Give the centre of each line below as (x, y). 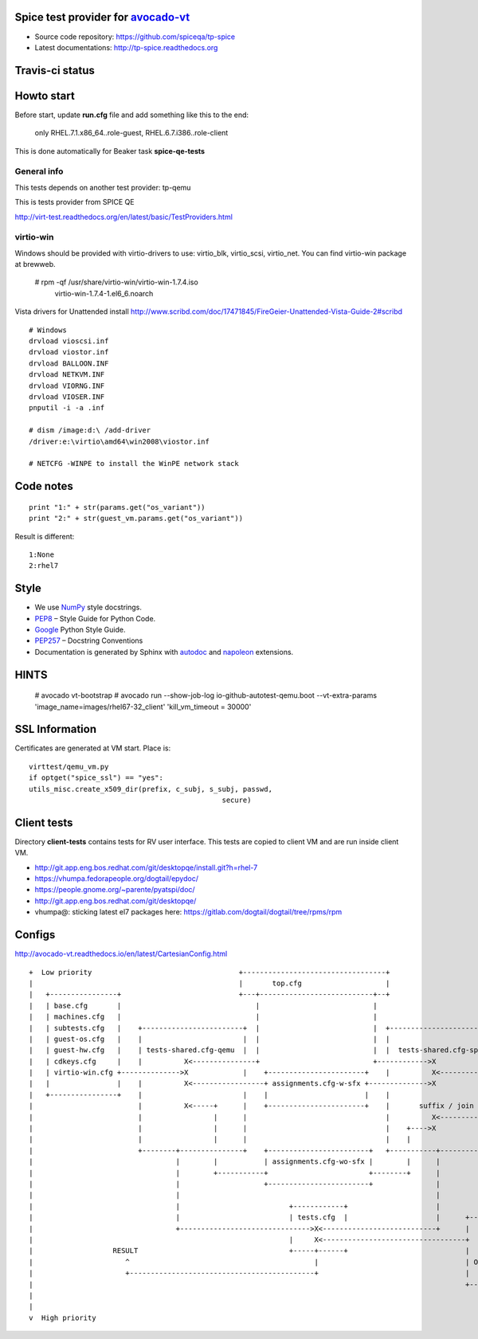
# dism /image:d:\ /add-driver (90, 431)
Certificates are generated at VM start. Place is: (93, 748)
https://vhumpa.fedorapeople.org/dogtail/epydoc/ (117, 879)
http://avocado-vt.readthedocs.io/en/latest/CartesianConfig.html (121, 954)
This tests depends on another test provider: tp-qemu (103, 187)
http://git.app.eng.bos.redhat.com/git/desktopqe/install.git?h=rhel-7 (146, 867)
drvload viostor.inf (69, 352)
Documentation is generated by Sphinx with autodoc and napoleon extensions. (164, 652)
